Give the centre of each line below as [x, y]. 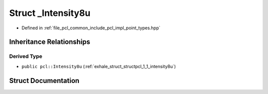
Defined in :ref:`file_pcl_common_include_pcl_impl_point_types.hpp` [91, 28]
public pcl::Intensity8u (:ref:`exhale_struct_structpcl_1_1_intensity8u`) [99, 66]
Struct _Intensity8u [50, 13]
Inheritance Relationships [50, 42]
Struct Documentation [44, 80]
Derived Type [26, 56]
